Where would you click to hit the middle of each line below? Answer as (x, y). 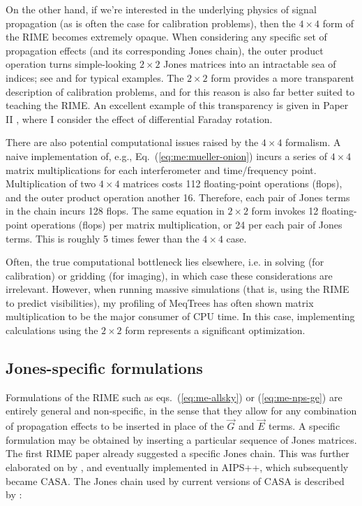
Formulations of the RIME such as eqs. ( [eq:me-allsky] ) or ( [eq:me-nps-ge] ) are (174, 397)
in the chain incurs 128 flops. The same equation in (115, 211)
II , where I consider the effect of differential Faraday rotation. (139, 118)
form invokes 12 (285, 211)
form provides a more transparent (282, 77)
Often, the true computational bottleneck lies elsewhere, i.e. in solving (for (165, 262)
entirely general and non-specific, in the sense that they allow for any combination (181, 411)
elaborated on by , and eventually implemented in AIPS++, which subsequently (177, 467)
